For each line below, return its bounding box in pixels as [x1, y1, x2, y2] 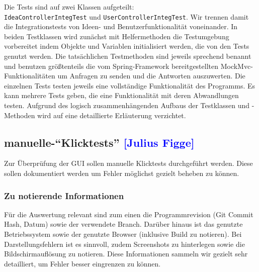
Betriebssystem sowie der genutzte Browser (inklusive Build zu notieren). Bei [4, 228, 242, 239]
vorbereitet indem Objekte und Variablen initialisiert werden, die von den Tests [4, 41, 249, 51]
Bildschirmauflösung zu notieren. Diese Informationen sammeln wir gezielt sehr [4, 248, 248, 259]
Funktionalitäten [4, 70, 55, 81]
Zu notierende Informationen [4, 189, 124, 202]
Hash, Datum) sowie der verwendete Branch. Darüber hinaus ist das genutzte [4, 219, 243, 229]
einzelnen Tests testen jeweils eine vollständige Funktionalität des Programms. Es [4, 80, 255, 90]
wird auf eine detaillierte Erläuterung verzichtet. [37, 110, 186, 120]
